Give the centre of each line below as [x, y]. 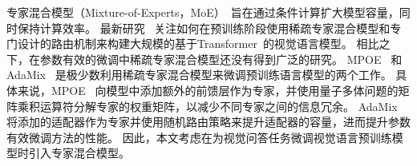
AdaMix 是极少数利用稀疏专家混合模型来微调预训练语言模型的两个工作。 [199, 75]
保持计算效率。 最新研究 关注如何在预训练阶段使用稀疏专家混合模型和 [204, 28]
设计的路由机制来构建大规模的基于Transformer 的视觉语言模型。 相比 [198, 43]
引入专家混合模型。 [79, 153]
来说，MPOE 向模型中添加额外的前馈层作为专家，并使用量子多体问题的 [208, 90]
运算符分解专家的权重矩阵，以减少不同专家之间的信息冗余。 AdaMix [219, 106]
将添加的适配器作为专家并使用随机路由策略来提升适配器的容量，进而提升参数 [208, 122]
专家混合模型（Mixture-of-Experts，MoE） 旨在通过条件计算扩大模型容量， [203, 12]
